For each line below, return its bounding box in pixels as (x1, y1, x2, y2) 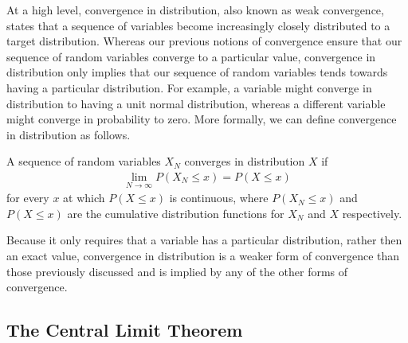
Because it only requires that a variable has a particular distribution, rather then (6, 232, 402, 248)
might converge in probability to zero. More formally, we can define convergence (6, 111, 397, 127)
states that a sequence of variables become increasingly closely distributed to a (6, 17, 390, 33)
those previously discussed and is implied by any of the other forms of (6, 263, 348, 279)
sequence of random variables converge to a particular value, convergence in (6, 48, 376, 64)
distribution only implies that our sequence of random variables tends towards (6, 64, 388, 80)
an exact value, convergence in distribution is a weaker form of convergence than (6, 247, 400, 263)
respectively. (342, 205, 402, 221)
